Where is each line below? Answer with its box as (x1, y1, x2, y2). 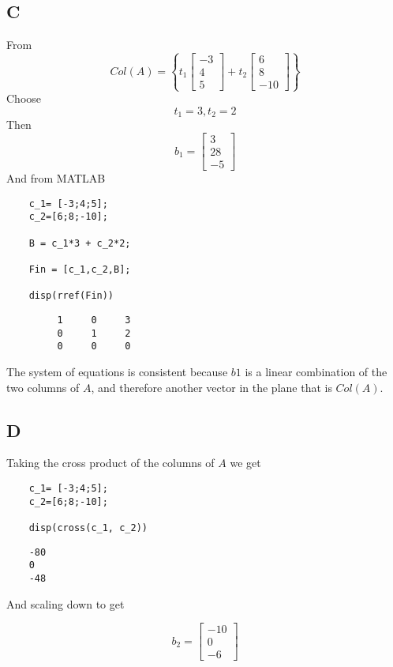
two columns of (6, 379, 80, 395)
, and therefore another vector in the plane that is (91, 379, 332, 395)
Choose (6, 90, 42, 107)
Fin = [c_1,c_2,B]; (28, 264, 131, 275)
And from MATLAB (6, 170, 106, 187)
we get (230, 454, 261, 471)
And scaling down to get (6, 595, 125, 612)
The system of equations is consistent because (6, 363, 228, 379)
